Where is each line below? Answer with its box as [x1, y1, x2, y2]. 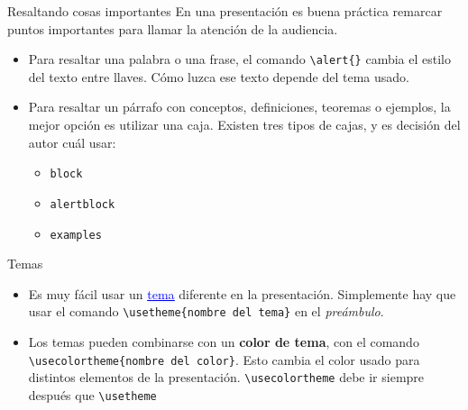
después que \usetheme [28, 385, 157, 404]
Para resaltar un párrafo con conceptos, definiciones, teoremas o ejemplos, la [28, 97, 451, 116]
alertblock [50, 197, 115, 211]
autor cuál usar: [28, 132, 116, 151]
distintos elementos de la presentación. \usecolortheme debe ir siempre [28, 368, 425, 387]
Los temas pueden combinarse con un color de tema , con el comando [28, 333, 419, 351]
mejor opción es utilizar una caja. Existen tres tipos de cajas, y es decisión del [28, 115, 461, 134]
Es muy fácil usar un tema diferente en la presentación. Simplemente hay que [28, 284, 456, 303]
